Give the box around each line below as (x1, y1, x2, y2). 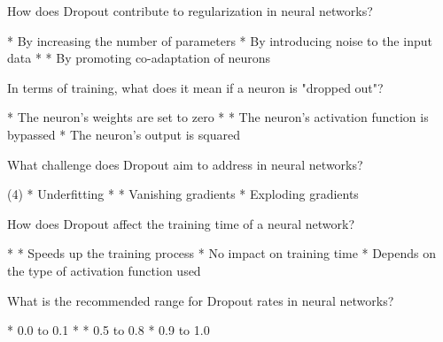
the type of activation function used (7, 261, 201, 279)
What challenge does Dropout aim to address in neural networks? (7, 155, 363, 173)
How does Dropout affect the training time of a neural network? (7, 214, 355, 232)
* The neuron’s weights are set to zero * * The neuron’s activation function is (7, 108, 429, 126)
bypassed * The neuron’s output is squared (7, 125, 240, 143)
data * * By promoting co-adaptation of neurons (7, 49, 271, 67)
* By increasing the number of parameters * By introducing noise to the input (7, 31, 432, 49)
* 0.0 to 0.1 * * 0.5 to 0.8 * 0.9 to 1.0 (7, 321, 210, 339)
